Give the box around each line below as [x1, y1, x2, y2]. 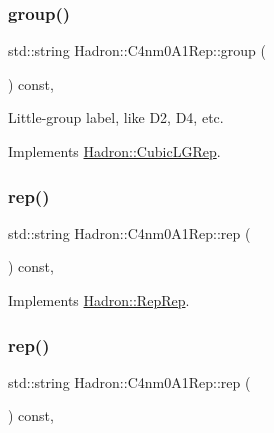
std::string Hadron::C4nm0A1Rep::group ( [8, 40, 266, 61]
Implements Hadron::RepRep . [8, 290, 190, 310]
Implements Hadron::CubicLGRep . [8, 141, 221, 161]
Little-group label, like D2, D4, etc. [8, 107, 224, 128]
